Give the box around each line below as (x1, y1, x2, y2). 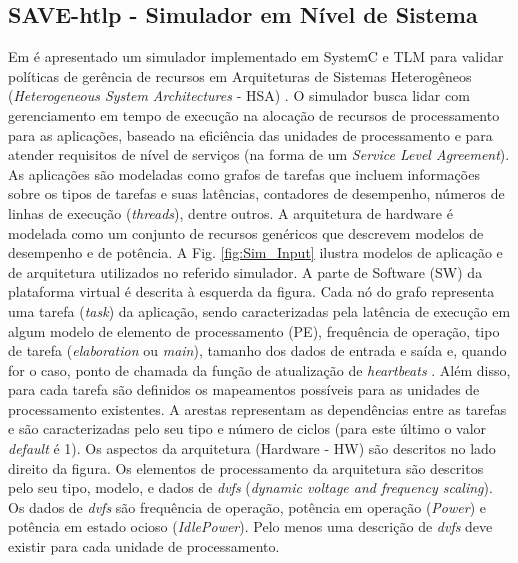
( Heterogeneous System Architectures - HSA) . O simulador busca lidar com (8, 85, 470, 106)
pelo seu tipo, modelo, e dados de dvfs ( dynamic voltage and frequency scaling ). (8, 477, 493, 498)
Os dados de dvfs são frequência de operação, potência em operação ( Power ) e (8, 496, 486, 517)
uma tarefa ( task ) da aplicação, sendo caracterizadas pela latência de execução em (8, 300, 511, 321)
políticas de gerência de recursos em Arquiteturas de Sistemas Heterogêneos (8, 65, 472, 86)
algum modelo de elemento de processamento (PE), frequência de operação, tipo (8, 320, 500, 341)
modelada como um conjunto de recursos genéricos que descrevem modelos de (8, 222, 484, 243)
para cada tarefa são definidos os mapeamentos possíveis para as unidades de (8, 379, 480, 400)
